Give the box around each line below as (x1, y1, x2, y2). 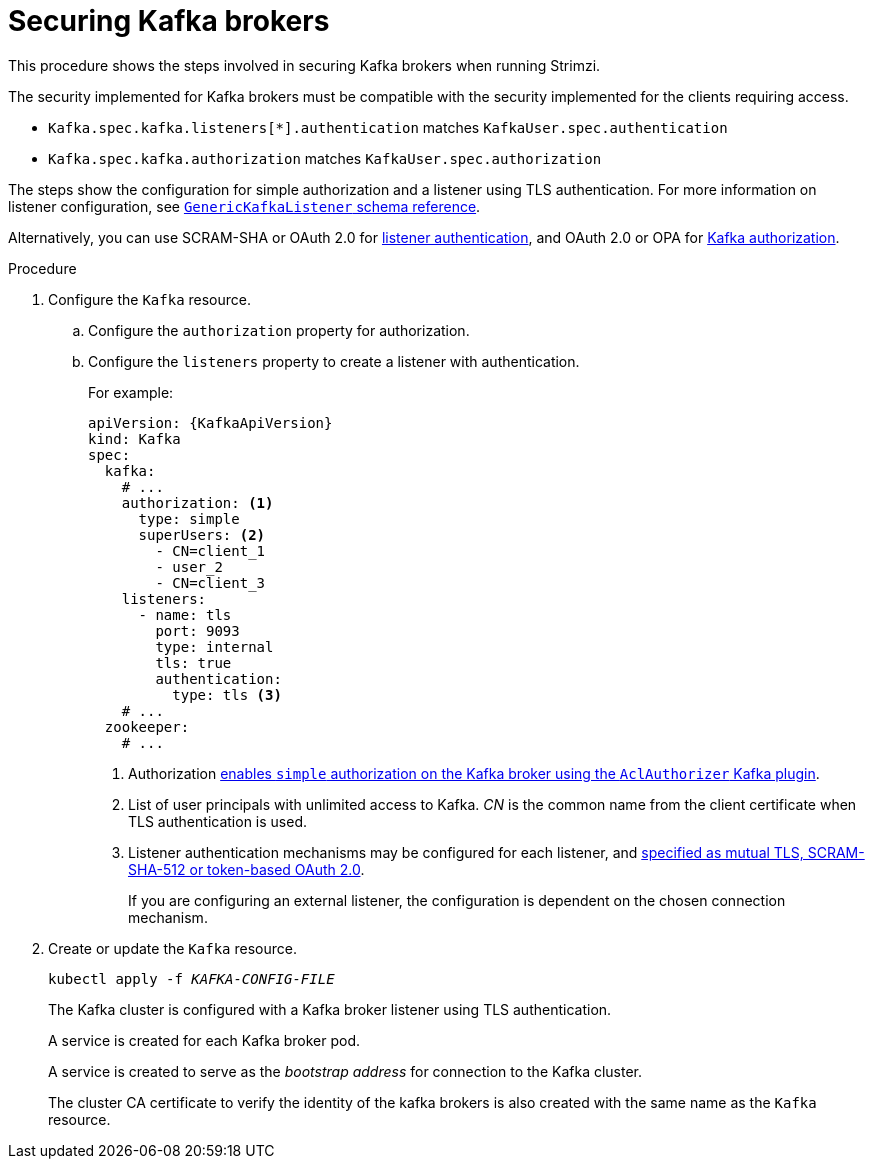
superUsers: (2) (138, 526, 266, 543)
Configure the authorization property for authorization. (88, 321, 470, 339)
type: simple (138, 510, 240, 527)
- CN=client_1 (155, 542, 266, 559)
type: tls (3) (172, 686, 282, 703)
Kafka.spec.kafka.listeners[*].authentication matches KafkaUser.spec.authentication (48, 118, 728, 136)
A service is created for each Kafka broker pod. (48, 1031, 361, 1049)
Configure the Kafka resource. (48, 290, 252, 308)
